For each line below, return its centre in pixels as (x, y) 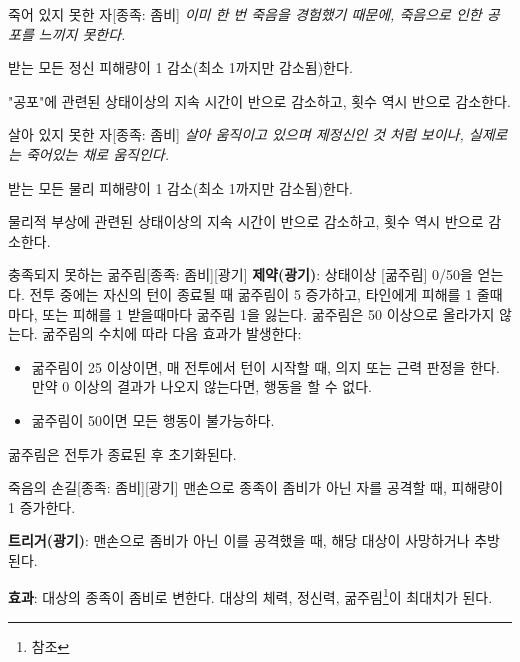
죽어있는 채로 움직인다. (97, 153)
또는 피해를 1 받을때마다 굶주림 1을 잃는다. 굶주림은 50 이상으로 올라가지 (268, 313)
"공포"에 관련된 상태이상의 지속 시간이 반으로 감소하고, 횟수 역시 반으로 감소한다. (259, 100)
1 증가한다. (42, 506)
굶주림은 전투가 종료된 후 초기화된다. (122, 453)
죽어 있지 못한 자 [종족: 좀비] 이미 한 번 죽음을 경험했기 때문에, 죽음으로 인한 (245, 14)
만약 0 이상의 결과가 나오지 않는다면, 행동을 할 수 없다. (201, 386)
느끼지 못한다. (82, 33)
